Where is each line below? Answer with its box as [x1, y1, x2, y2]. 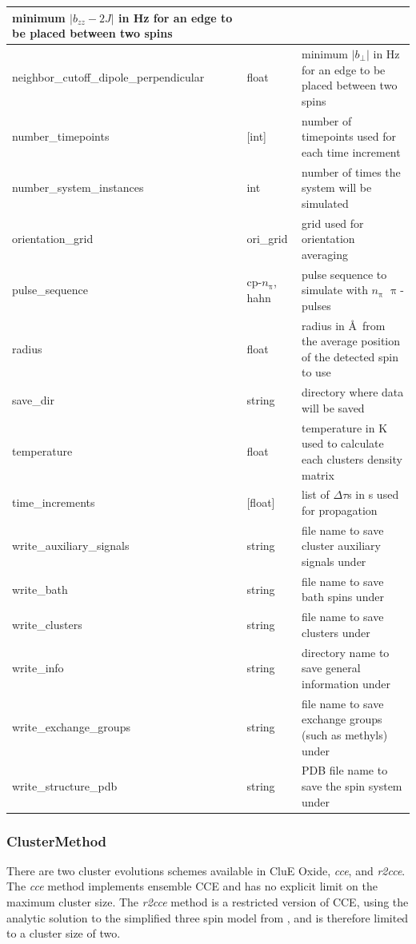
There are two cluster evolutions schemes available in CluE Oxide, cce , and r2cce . [6, 862, 406, 878]
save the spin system [302, 777, 402, 794]
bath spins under [302, 588, 384, 605]
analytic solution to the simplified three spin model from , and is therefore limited [6, 909, 409, 926]
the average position [302, 333, 401, 349]
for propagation [302, 501, 378, 518]
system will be [302, 179, 372, 196]
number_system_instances [12, 179, 144, 196]
